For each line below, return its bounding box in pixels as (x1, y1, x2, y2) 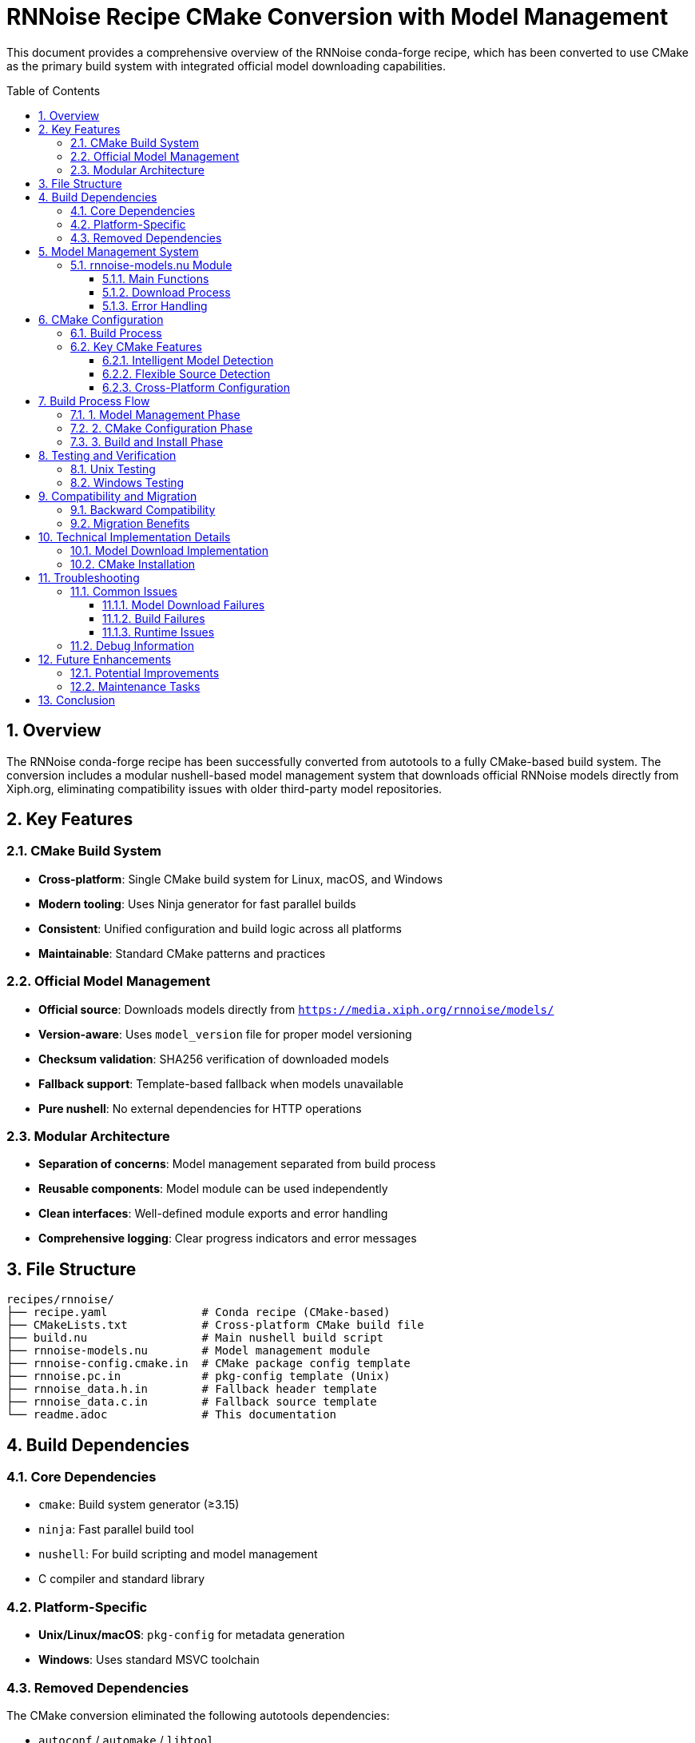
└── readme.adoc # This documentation (6, 1408, 337, 1422)
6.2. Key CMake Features (70, 339, 202, 353)
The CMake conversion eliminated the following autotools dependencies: (6, 1708, 390, 1722)
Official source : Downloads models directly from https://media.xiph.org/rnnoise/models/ (38, 1002, 554, 1016)
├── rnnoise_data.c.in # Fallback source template (6, 1395, 377, 1409)
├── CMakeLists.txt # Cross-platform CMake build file (6, 1318, 424, 1332)
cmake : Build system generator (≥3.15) (38, 1498, 240, 1512)
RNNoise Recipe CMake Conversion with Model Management (6, 3, 669, 30)
